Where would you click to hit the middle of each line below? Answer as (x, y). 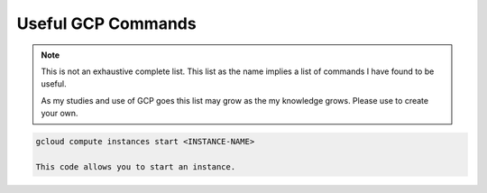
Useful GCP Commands (107, 23)
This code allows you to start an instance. (136, 166)
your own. (60, 114)
